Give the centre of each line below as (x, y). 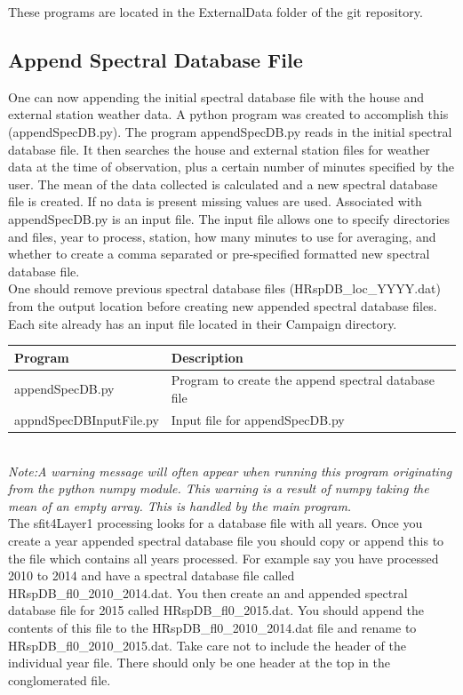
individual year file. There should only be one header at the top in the (199, 663)
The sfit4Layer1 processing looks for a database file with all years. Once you (216, 523)
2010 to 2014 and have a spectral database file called (152, 575)
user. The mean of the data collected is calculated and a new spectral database (223, 184)
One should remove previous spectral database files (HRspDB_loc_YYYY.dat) (224, 288)
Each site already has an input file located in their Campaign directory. (203, 323)
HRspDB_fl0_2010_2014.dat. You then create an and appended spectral (208, 592)
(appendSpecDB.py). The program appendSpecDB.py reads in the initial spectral (230, 131)
